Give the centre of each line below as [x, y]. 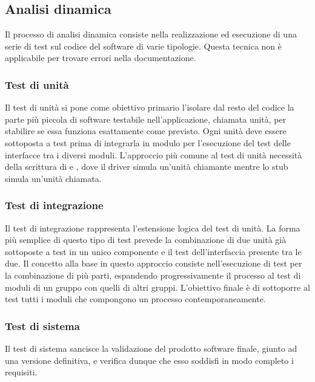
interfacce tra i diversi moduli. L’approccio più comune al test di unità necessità [154, 154]
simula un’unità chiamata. [53, 178]
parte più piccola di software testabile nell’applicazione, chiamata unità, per [146, 119]
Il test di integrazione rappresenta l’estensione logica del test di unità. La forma [153, 228]
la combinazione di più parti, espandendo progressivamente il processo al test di [153, 275]
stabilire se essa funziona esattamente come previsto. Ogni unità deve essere [146, 131]
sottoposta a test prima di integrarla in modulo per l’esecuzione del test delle [148, 142]
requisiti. [21, 372]
